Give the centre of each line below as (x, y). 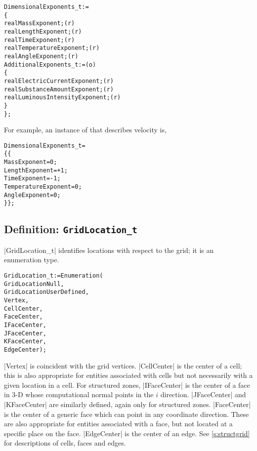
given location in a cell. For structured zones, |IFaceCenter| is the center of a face (127, 385)
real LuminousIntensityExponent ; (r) (63, 98)
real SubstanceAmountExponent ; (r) (59, 89)
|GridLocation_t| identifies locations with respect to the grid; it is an (109, 250)
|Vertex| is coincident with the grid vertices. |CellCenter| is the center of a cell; (123, 365)
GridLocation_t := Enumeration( (54, 276)
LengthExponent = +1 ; (36, 170)
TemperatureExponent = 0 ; (43, 187)
